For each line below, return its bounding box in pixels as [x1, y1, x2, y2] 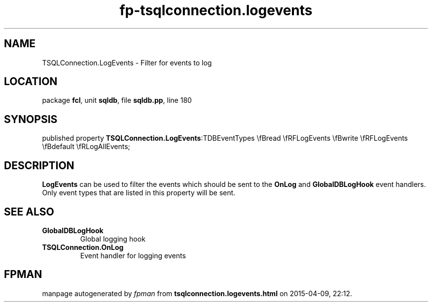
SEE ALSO [4, 205, 54, 218]
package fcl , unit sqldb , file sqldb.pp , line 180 [42, 96, 192, 105]
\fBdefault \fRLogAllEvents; [42, 142, 130, 151]
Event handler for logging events [80, 251, 186, 260]
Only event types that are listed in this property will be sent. [42, 188, 236, 197]
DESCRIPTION [4, 159, 74, 172]
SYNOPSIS [4, 113, 58, 125]
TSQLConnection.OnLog [42, 243, 124, 251]
